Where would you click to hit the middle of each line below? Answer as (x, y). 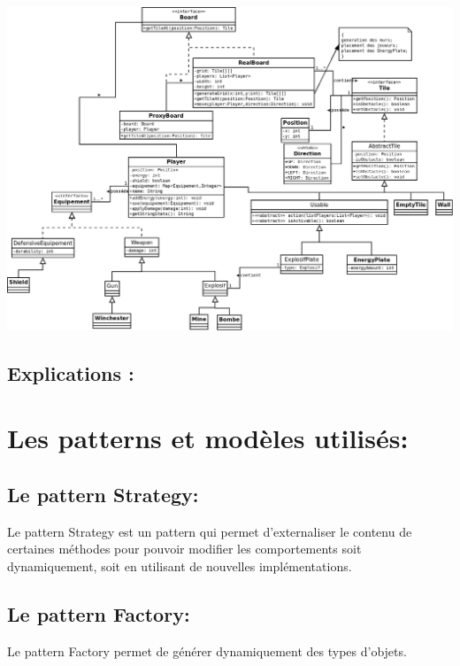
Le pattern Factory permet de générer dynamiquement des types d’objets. (207, 651)
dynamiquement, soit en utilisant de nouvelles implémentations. (180, 565)
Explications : (71, 372)
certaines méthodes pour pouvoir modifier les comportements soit (184, 549)
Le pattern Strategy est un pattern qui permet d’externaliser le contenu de (210, 531)
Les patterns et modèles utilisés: (208, 438)
